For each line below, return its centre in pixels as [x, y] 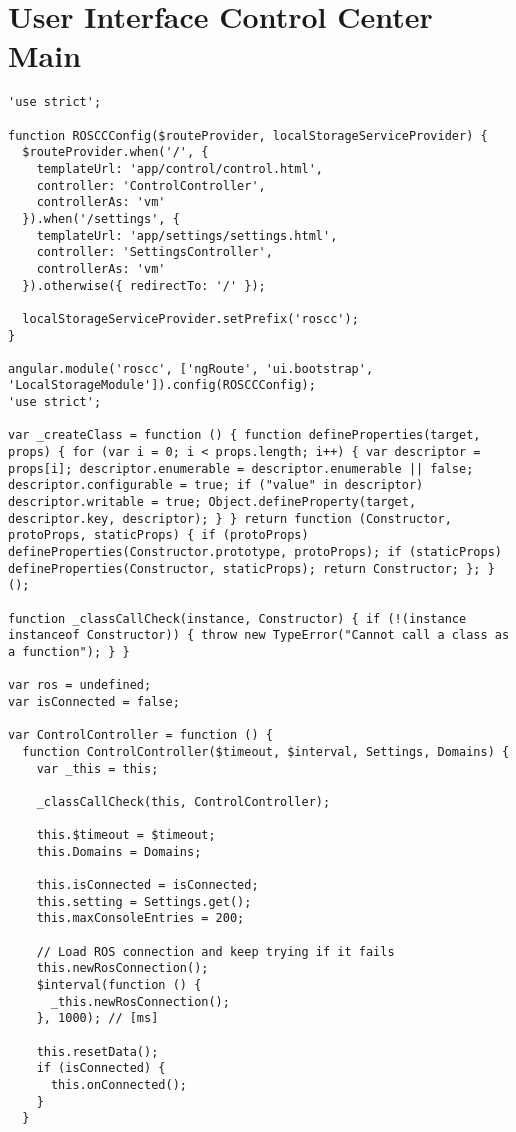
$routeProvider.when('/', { [115, 152]
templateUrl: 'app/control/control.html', [179, 168]
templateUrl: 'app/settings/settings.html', [187, 235]
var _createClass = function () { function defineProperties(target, [244, 435]
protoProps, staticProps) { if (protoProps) [158, 535]
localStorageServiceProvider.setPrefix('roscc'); [190, 318]
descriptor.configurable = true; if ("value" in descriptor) [216, 485]
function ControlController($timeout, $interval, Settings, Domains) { [266, 751]
